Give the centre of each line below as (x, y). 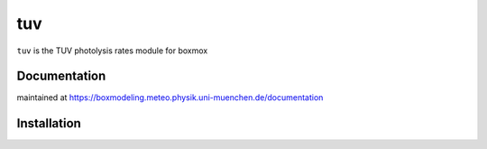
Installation (49, 123)
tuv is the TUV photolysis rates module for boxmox (112, 51)
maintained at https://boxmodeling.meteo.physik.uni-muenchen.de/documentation (170, 98)
